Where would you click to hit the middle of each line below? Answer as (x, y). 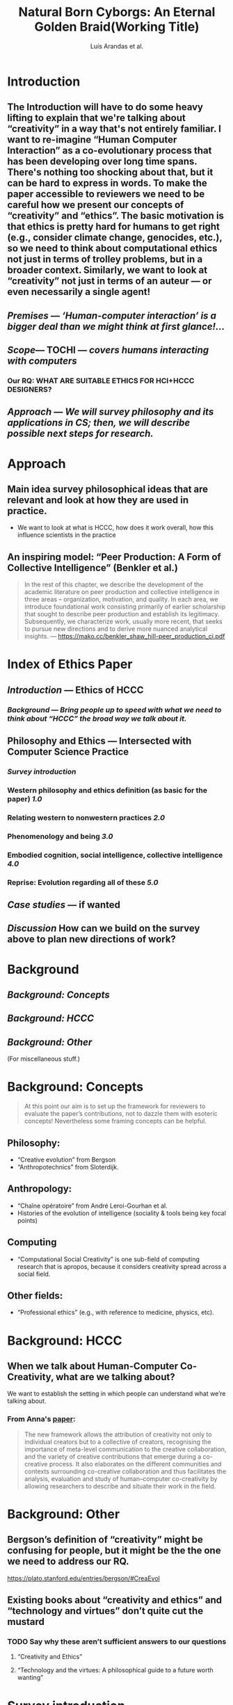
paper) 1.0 (25, 799)
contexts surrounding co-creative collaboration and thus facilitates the (125, 1471)
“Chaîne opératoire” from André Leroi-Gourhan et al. (93, 1206)
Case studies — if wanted (64, 905)
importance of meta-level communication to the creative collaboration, (125, 1449)
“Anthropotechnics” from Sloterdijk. (68, 1167)
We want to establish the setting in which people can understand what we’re (116, 1394)
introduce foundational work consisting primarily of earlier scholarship (125, 607)
